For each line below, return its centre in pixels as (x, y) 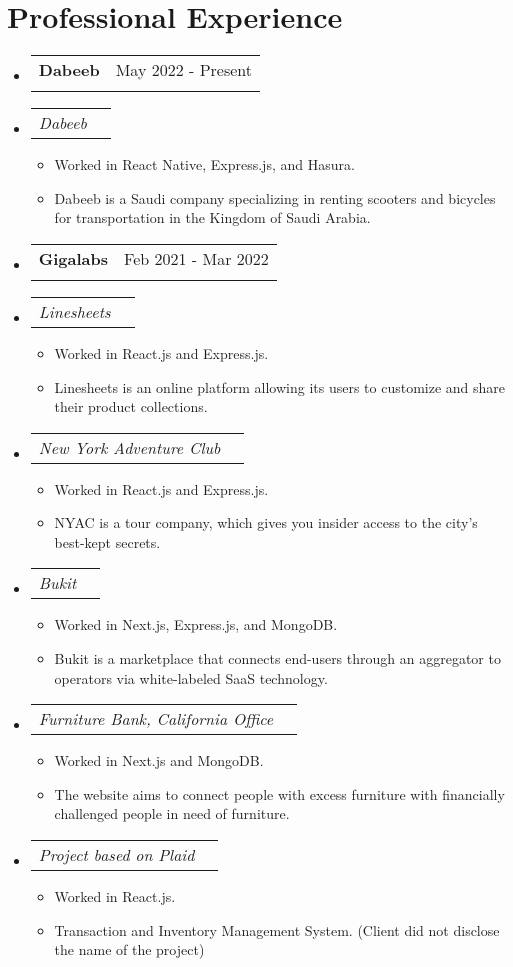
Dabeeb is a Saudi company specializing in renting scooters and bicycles (275, 197)
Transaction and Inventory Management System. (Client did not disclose (277, 929)
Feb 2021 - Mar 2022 (196, 258)
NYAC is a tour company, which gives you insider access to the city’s (266, 522)
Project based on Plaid (116, 855)
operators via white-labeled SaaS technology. (191, 677)
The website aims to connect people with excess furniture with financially (279, 793)
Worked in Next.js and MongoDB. (159, 760)
